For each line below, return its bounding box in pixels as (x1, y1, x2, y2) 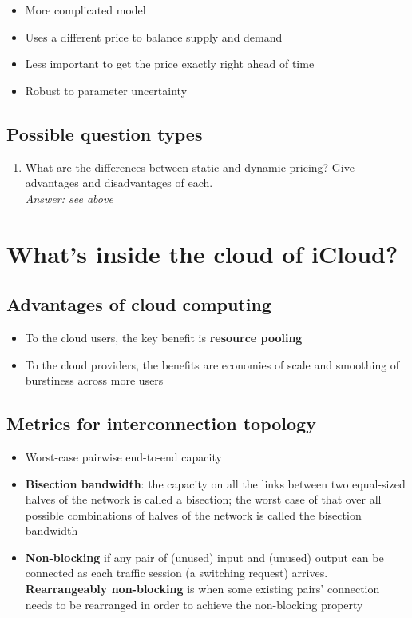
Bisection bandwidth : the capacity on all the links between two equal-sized (25, 475, 406, 492)
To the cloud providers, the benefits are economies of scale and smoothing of (25, 356, 400, 373)
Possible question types (6, 121, 203, 146)
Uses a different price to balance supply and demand (25, 28, 283, 45)
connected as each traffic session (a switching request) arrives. (25, 564, 328, 581)
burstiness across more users (25, 372, 164, 389)
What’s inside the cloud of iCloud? (6, 237, 398, 269)
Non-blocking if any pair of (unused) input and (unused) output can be (25, 548, 384, 565)
